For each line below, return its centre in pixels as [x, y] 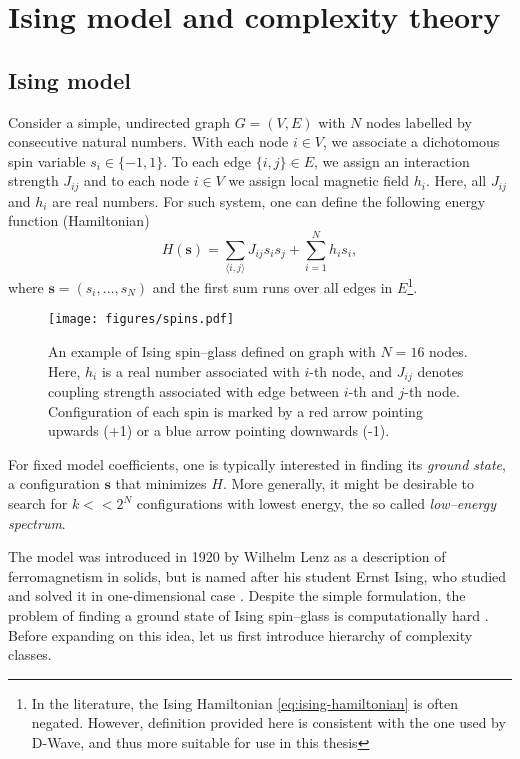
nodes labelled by [418, 121]
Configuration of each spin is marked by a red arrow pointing [235, 410]
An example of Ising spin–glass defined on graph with [212, 351]
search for [38, 503]
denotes [440, 370]
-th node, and [351, 370]
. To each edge [207, 160]
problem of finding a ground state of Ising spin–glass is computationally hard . [248, 615]
